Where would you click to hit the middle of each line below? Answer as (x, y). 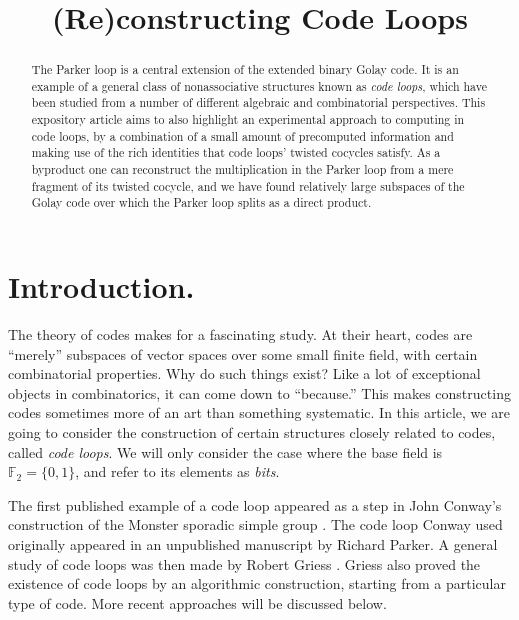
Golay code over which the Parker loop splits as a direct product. (201, 202)
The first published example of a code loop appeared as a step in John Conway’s (255, 504)
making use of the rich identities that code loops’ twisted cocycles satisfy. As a (236, 152)
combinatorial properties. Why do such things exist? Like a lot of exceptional (244, 373)
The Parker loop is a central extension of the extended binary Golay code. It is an (245, 69)
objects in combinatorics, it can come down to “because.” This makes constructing (259, 392)
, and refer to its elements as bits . (177, 471)
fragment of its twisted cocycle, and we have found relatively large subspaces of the (248, 185)
